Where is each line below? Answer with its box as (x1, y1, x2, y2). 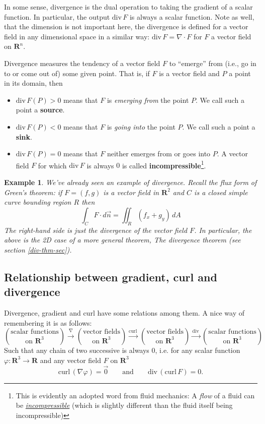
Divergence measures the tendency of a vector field (4, 57, 160, 68)
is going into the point (107, 121, 175, 132)
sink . (16, 131, 32, 142)
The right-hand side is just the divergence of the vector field (4, 224, 188, 235)
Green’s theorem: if (4, 187, 62, 197)
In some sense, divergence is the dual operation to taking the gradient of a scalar (4, 2, 253, 12)
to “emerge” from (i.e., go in (169, 57, 256, 68)
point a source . (16, 104, 65, 115)
